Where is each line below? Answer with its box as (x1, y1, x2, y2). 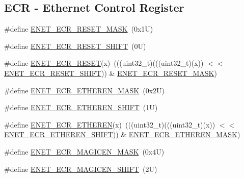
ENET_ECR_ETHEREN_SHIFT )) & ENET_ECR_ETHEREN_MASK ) (4, 129, 240, 140)
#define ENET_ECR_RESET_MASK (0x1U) (4, 23, 153, 34)
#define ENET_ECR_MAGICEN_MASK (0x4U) (4, 146, 165, 157)
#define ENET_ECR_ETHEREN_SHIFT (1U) (4, 102, 158, 113)
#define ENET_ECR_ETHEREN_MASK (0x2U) (4, 85, 165, 95)
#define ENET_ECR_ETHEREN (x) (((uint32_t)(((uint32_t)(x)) (4, 119, 215, 130)
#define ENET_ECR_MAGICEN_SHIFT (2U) (4, 163, 157, 174)
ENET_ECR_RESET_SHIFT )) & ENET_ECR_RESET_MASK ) (4, 67, 217, 78)
